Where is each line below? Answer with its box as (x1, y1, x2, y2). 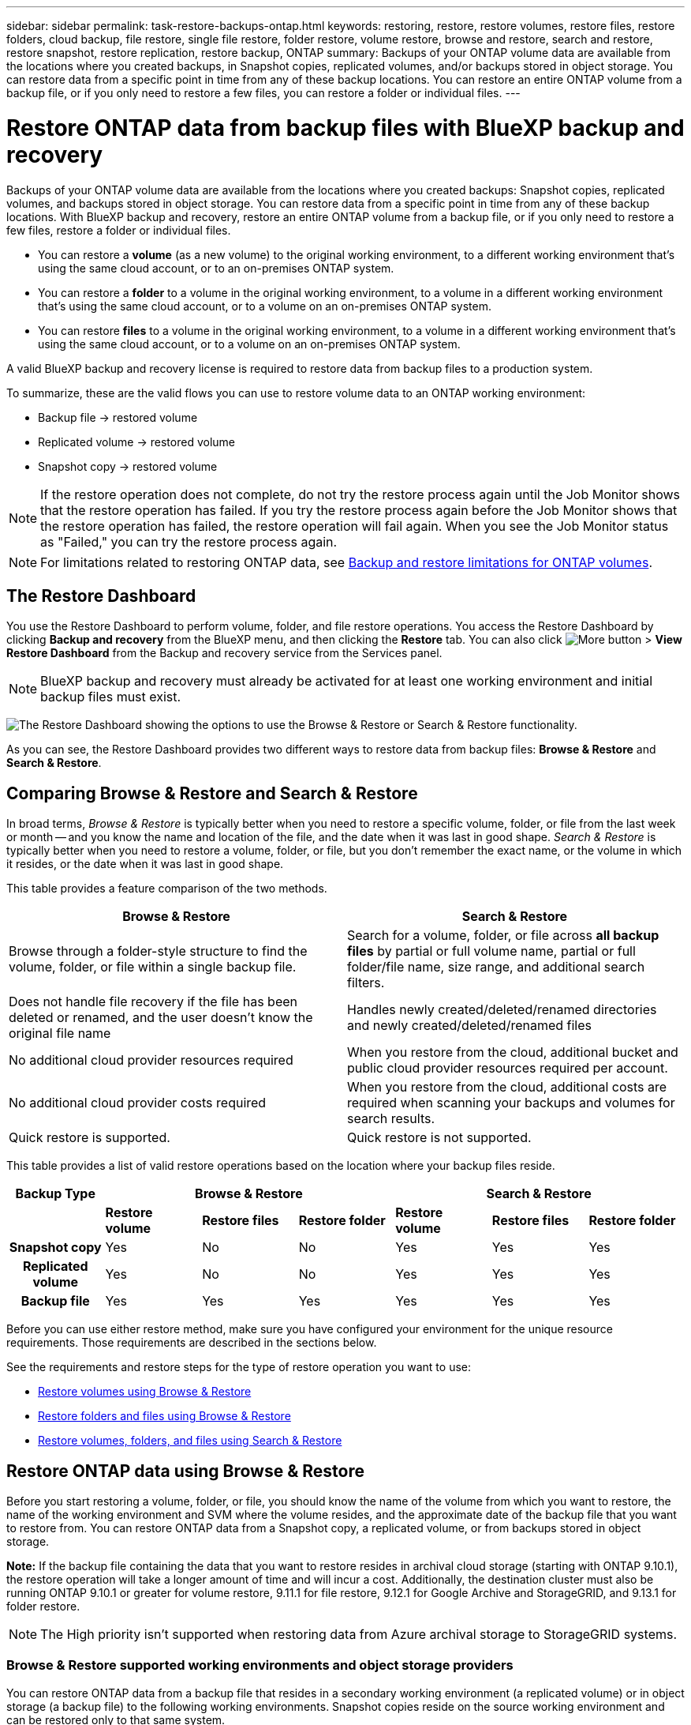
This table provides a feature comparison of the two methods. (6, 881, 327, 896)
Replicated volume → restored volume (38, 434, 235, 449)
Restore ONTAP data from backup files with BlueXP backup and (6, 114, 685, 141)
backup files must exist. (40, 689, 181, 705)
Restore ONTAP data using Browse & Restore (6, 1460, 364, 1481)
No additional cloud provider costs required (9, 1095, 267, 1111)
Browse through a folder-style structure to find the (9, 943, 308, 960)
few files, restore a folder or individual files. (6, 223, 231, 237)
